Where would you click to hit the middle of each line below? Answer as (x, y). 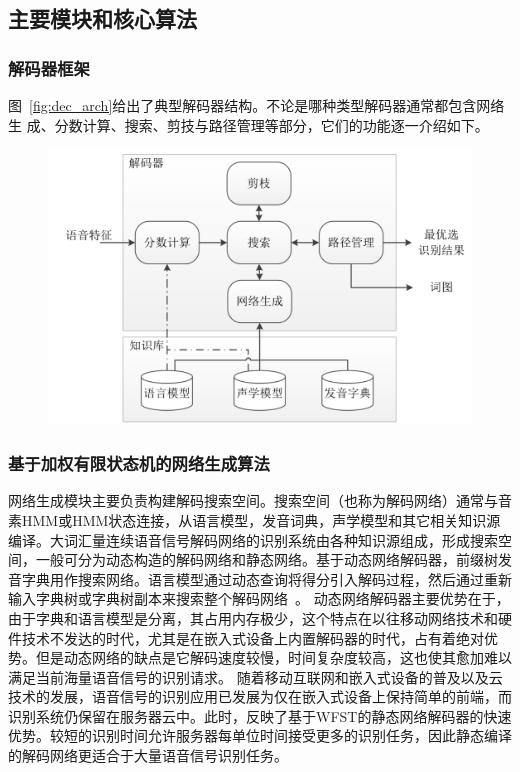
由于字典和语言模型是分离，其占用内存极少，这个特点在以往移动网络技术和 (253, 617)
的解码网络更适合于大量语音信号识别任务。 (148, 755)
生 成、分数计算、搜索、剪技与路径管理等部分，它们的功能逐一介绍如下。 (248, 124)
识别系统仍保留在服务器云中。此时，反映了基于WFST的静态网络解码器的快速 (260, 715)
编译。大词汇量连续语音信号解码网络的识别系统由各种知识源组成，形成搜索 (253, 539)
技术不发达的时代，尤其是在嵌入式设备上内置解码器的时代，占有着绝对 (252, 637)
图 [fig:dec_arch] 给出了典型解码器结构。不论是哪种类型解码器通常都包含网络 (256, 105)
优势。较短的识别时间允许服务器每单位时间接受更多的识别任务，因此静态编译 (260, 735)
